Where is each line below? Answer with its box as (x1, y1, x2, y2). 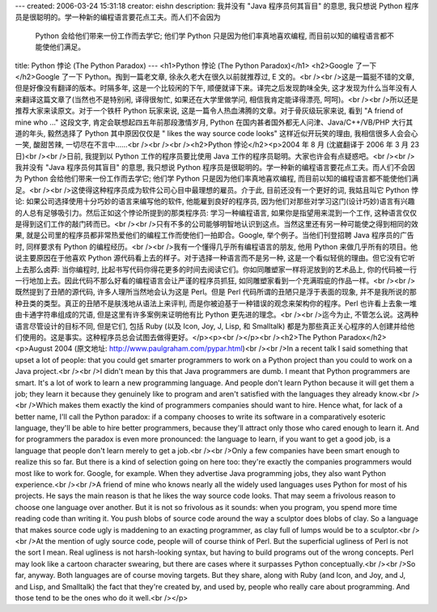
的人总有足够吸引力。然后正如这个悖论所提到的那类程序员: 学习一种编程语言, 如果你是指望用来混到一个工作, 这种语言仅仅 (15, 207, 417, 218)
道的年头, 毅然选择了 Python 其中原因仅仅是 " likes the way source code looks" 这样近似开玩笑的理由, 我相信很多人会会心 (15, 128, 418, 138)
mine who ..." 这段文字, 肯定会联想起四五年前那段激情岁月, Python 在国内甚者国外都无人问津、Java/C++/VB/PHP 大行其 (15, 117, 414, 127)
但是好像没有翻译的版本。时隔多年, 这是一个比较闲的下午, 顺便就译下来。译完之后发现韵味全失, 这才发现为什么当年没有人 (15, 83, 417, 93)
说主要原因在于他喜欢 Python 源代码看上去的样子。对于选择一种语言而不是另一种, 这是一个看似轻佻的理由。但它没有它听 (15, 253, 416, 263)
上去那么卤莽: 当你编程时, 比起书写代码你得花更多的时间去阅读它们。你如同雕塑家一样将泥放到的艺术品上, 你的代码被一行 (15, 264, 417, 274)
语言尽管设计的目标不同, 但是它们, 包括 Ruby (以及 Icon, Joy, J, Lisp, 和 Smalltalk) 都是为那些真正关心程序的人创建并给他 (15, 321, 415, 331)
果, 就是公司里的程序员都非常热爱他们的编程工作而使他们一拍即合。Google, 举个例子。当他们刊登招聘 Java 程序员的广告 (15, 231, 414, 240)
